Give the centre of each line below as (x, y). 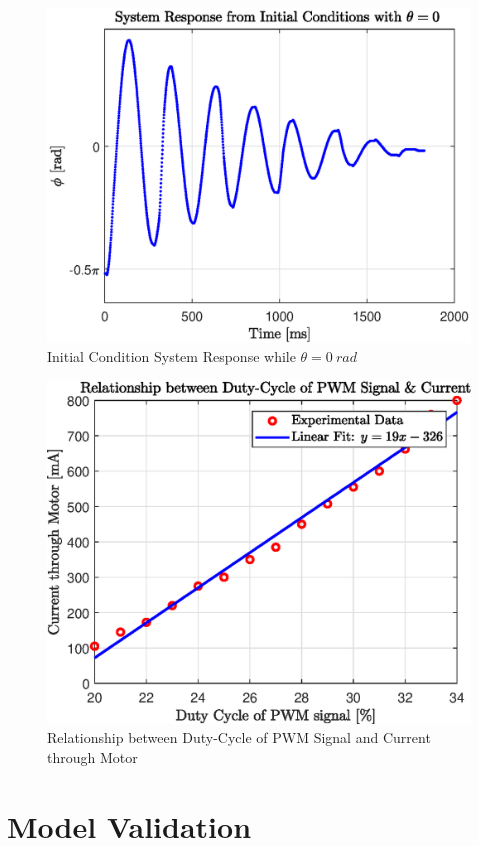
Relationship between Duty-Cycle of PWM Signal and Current (239, 737)
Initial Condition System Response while (171, 356)
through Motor (92, 756)
